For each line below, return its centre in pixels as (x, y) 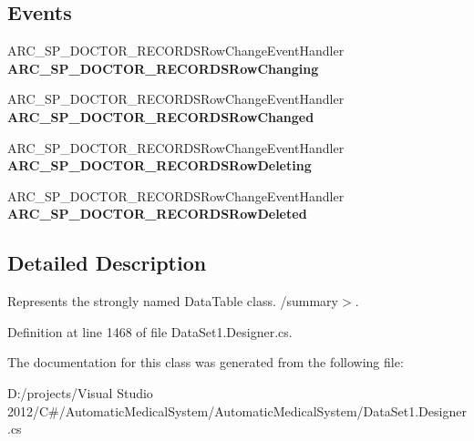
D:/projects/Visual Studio (80, 392)
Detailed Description (107, 263)
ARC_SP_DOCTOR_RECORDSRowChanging (163, 68)
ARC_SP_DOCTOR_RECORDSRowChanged (161, 116)
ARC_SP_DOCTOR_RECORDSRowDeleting (160, 165)
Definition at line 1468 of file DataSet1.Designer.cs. (150, 331)
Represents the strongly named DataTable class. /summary (173, 301)
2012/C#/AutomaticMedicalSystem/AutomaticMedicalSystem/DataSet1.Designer (237, 410)
